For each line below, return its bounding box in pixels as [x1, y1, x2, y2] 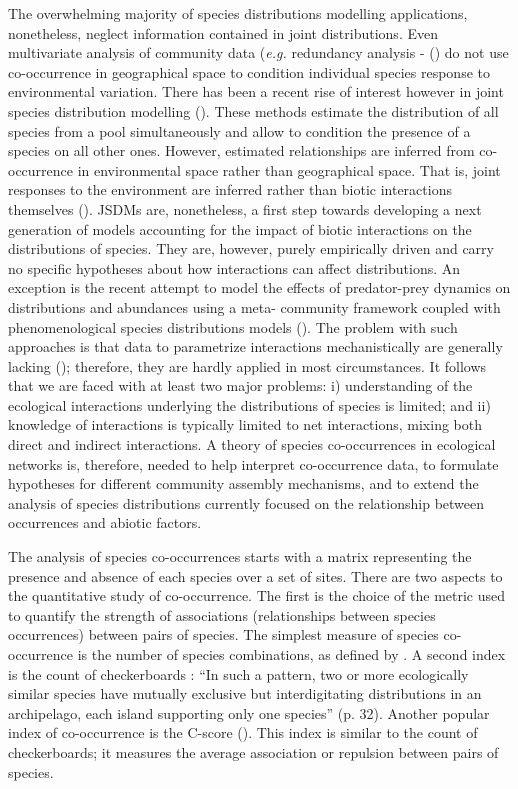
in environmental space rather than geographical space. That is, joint [77, 159, 501, 180]
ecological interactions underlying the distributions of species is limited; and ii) [8, 394, 491, 415]
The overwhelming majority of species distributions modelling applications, [8, 3, 468, 23]
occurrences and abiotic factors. [8, 512, 202, 533]
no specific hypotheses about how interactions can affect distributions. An [8, 257, 461, 278]
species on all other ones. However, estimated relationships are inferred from [8, 140, 475, 161]
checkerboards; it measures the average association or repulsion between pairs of [8, 741, 499, 762]
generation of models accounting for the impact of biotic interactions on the [8, 218, 472, 239]
